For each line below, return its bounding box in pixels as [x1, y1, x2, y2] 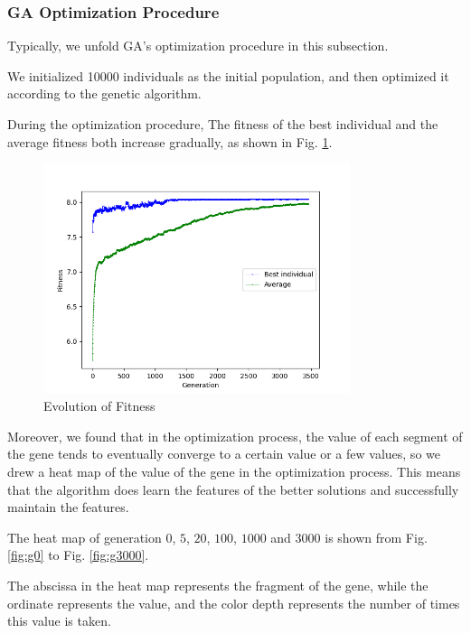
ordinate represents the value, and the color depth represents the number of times [7, 593, 460, 612]
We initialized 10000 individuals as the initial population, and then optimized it [7, 66, 449, 85]
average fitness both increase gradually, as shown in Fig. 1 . [7, 132, 333, 151]
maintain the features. [7, 498, 129, 517]
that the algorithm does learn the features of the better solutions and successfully [7, 479, 459, 498]
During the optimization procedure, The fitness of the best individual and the [7, 115, 438, 133]
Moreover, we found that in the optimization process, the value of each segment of [7, 426, 463, 445]
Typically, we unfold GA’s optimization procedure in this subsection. [7, 36, 389, 55]
